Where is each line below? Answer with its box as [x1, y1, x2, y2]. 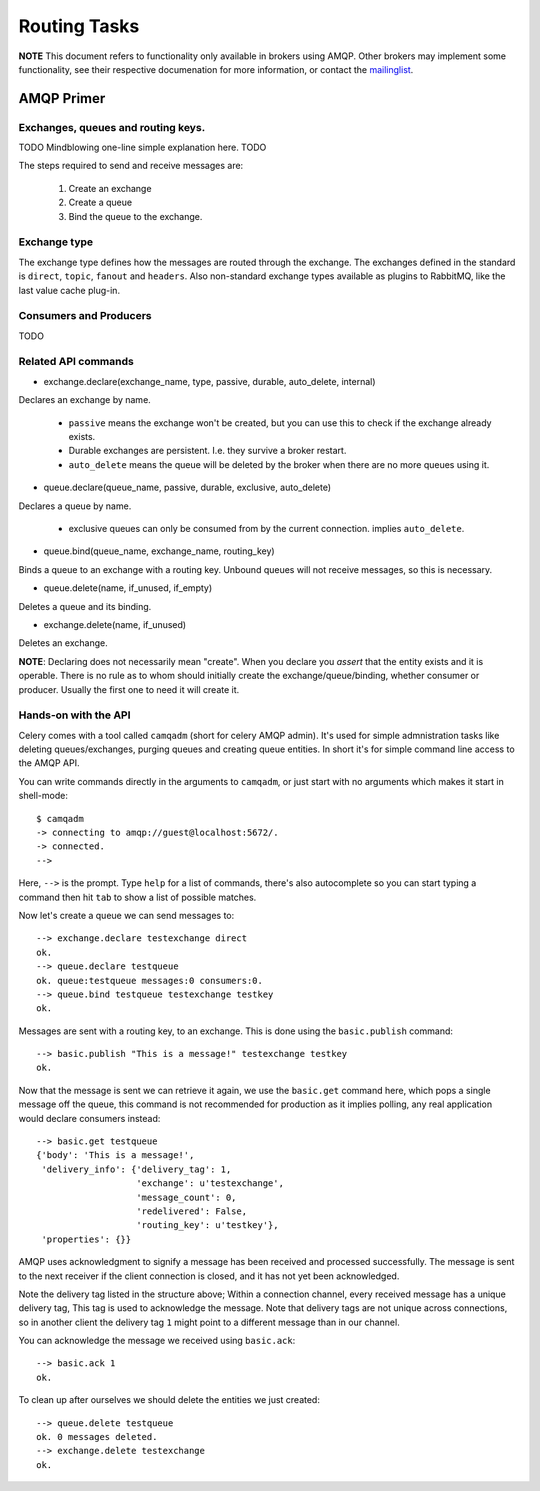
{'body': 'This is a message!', [36, 1150, 195, 1161]
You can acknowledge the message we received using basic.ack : [18, 1335, 296, 1347]
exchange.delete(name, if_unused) [43, 618, 187, 630]
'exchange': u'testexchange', [136, 1178, 285, 1189]
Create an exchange [68, 182, 152, 194]
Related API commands [18, 355, 134, 369]
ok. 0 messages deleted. [36, 1431, 158, 1443]
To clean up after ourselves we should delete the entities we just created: [18, 1394, 320, 1406]
